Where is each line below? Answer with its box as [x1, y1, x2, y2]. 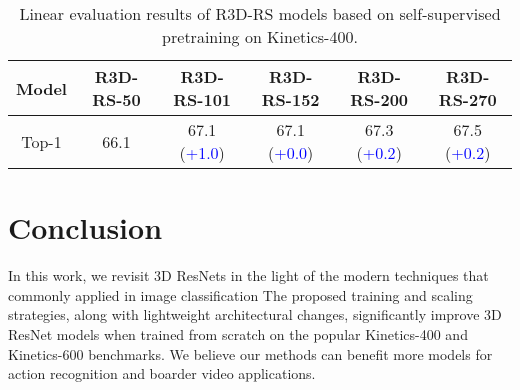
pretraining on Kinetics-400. [162, 25, 358, 48]
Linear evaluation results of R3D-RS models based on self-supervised [19, 2, 501, 25]
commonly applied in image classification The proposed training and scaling [8, 284, 473, 305]
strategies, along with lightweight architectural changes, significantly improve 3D [8, 304, 502, 325]
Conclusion [8, 207, 163, 248]
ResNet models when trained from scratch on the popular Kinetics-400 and [8, 323, 468, 344]
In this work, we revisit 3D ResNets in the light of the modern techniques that [8, 265, 489, 286]
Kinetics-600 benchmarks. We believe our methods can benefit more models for [8, 343, 493, 364]
